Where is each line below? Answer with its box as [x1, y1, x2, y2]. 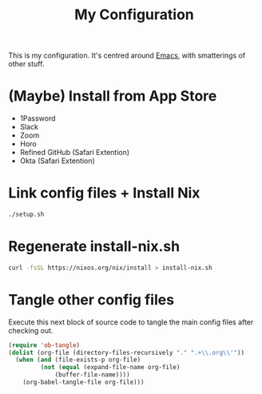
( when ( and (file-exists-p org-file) [15, 356, 141, 364]
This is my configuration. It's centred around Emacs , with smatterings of [8, 50, 246, 61]
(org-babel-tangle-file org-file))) [22, 378, 145, 387]
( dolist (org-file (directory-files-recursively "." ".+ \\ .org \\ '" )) [8, 348, 245, 356]
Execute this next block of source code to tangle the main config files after [8, 317, 254, 327]
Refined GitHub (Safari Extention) [19, 148, 130, 157]
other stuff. [8, 59, 45, 69]
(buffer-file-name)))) [54, 371, 130, 379]
